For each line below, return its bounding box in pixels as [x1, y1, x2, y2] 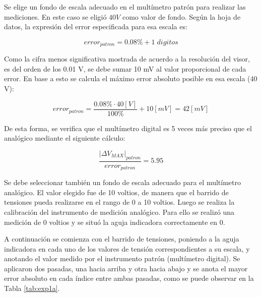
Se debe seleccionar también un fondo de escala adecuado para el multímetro [4, 177, 241, 188]
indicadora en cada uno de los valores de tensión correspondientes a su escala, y [4, 243, 250, 254]
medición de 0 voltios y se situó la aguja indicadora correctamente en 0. [4, 216, 225, 227]
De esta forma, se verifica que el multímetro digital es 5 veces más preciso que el [4, 123, 252, 133]
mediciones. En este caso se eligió [4, 11, 107, 22]
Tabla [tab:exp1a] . [4, 283, 60, 293]
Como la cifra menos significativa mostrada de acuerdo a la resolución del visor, [4, 53, 250, 64]
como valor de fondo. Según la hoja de [122, 11, 241, 22]
